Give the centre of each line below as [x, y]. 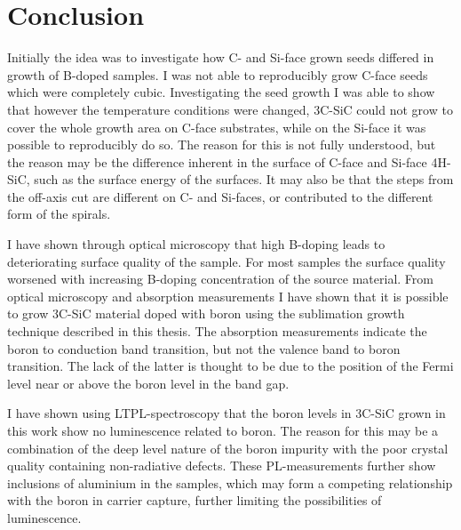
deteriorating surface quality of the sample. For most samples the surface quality [227, 261]
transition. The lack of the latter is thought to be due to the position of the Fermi [230, 366]
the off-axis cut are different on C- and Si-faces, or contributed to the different [220, 196]
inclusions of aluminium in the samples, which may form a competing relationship [230, 482]
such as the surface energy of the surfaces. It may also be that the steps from [244, 179]
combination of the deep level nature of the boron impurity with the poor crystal [228, 448]
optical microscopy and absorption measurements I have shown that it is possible [228, 296]
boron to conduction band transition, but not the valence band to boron [204, 348]
